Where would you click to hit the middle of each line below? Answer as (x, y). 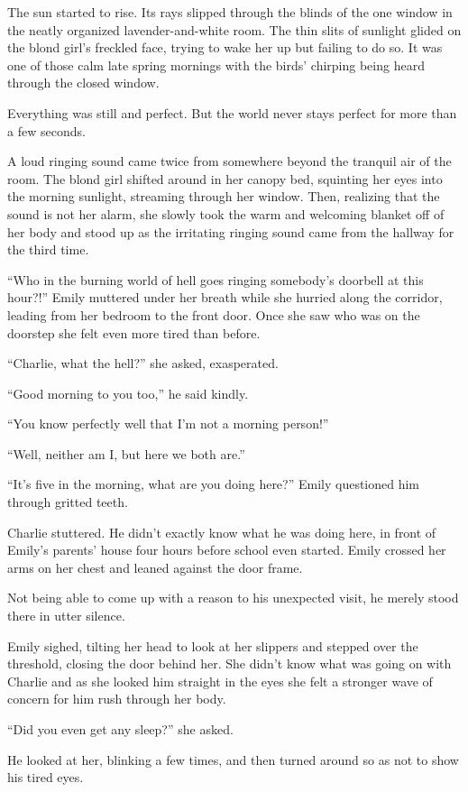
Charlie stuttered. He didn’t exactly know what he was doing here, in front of (222, 532)
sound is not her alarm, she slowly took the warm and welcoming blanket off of (226, 213)
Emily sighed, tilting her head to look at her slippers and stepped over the (213, 645)
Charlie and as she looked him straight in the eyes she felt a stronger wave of (220, 681)
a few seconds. (46, 130)
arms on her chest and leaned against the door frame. (155, 567)
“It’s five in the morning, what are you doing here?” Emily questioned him (214, 484)
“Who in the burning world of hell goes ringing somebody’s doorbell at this (216, 279)
